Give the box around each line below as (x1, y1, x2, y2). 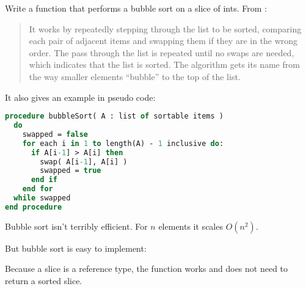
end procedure (5, 202, 62, 211)
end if (31, 175, 57, 185)
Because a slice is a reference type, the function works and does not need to (5, 262, 288, 275)
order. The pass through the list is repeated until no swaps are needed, (29, 46, 294, 59)
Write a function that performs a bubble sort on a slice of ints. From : (5, 2, 267, 14)
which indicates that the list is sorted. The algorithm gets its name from (29, 58, 300, 71)
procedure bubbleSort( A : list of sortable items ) (5, 112, 224, 121)
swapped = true (40, 166, 101, 175)
